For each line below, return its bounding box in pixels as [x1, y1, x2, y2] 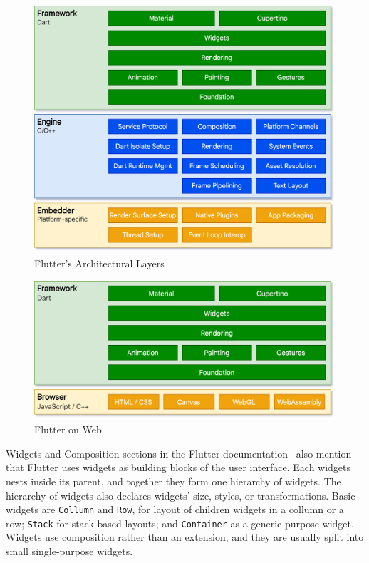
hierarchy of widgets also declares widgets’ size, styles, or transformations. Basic [6, 487, 355, 502]
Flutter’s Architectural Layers [34, 255, 165, 270]
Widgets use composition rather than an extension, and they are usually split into [6, 530, 364, 544]
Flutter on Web [34, 422, 102, 437]
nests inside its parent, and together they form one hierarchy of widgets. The [6, 473, 341, 488]
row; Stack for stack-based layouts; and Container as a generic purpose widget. [6, 515, 354, 530]
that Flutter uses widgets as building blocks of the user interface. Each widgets [6, 460, 351, 475]
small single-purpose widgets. [6, 544, 133, 559]
